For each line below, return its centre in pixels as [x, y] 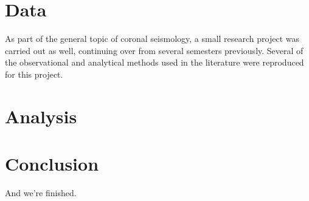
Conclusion [52, 164]
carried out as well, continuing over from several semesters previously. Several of [154, 50]
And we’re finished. [41, 192]
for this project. [34, 74]
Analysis [41, 116]
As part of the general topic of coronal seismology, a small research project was [152, 39]
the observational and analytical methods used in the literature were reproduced [154, 62]
